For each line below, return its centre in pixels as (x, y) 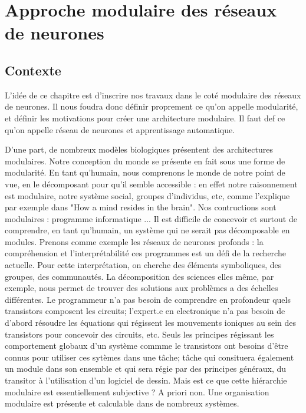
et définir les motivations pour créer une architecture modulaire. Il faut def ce (145, 118)
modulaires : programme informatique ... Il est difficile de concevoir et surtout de (151, 218)
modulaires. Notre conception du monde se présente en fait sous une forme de (145, 161)
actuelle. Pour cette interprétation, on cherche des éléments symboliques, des (143, 265)
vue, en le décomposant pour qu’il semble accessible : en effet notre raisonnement (151, 184)
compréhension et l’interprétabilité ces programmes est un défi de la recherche (145, 253)
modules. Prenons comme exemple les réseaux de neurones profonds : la (134, 241)
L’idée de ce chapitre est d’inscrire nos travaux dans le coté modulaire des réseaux (153, 95)
